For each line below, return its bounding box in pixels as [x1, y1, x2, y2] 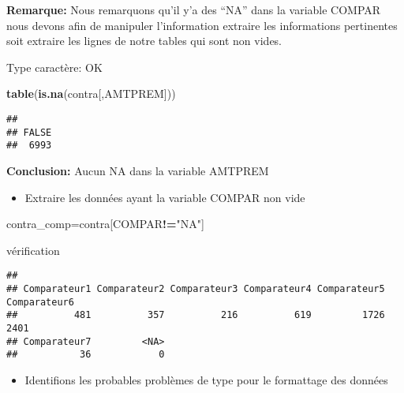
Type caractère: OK [6, 58, 103, 75]
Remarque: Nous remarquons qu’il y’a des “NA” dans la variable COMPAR [6, 2, 381, 17]
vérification [6, 241, 60, 258]
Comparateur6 [6, 296, 74, 308]
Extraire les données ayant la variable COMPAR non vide [24, 189, 305, 205]
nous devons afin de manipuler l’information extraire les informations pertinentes [6, 17, 398, 33]
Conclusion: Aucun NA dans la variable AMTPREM [6, 162, 269, 178]
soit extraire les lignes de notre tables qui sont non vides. [6, 32, 282, 49]
